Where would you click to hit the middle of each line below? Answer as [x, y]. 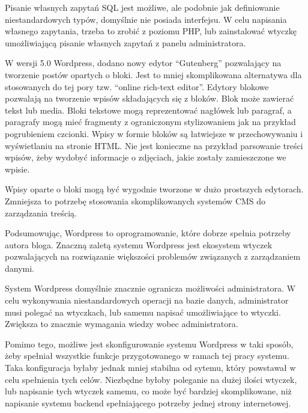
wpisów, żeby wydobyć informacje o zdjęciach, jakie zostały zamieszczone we [146, 157]
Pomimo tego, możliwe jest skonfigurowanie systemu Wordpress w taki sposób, [149, 344]
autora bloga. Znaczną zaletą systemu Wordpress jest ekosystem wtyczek [139, 244]
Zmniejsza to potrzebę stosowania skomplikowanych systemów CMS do [135, 200]
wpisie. [17, 169]
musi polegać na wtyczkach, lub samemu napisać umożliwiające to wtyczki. [143, 312]
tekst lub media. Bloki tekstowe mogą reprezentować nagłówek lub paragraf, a [148, 110]
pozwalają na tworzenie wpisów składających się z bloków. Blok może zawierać [149, 98]
